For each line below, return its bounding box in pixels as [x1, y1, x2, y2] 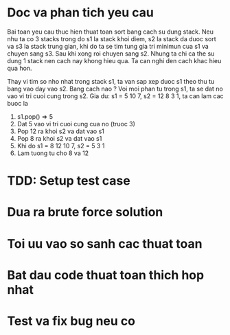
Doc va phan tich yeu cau [7, 5, 154, 21]
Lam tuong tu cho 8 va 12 [16, 149, 89, 157]
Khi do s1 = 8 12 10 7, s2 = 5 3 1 [16, 141, 105, 150]
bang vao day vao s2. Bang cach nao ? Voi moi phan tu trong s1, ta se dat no [7, 84, 223, 93]
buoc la [7, 99, 29, 107]
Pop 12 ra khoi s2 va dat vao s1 [16, 127, 104, 135]
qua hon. [7, 64, 32, 72]
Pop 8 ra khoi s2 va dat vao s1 [16, 134, 102, 142]
